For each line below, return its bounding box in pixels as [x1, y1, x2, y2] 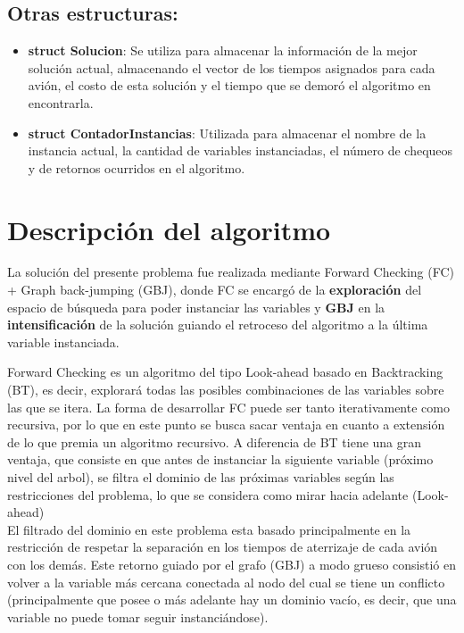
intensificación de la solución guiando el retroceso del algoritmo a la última [7, 315, 428, 334]
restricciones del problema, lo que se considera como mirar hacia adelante [7, 485, 409, 504]
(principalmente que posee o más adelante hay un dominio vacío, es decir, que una [7, 590, 457, 609]
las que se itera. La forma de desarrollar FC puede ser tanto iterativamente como [7, 397, 450, 416]
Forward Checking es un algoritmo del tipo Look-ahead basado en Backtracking [7, 362, 443, 381]
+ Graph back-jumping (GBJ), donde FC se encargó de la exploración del [7, 280, 422, 299]
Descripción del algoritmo [7, 211, 331, 247]
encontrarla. [28, 93, 94, 112]
